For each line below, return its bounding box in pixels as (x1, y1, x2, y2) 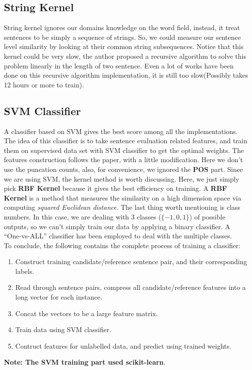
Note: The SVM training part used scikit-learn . (4, 357, 166, 367)
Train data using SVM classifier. (15, 324, 111, 335)
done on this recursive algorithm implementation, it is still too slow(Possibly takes (4, 70, 248, 80)
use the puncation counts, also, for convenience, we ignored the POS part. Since (4, 164, 243, 174)
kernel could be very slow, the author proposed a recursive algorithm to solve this (4, 50, 246, 61)
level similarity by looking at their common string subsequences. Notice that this (4, 41, 244, 51)
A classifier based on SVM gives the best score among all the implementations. (4, 126, 238, 136)
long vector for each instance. (15, 292, 102, 302)
